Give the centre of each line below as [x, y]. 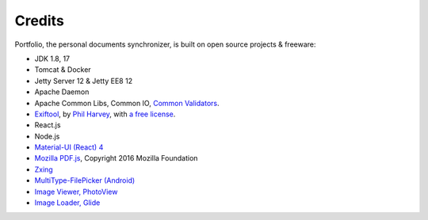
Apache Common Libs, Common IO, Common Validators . [127, 103]
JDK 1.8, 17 [52, 59]
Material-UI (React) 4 [69, 147]
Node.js [47, 136]
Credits [40, 21]
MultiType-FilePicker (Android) [85, 180]
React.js [48, 125]
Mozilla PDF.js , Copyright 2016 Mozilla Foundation [116, 158]
